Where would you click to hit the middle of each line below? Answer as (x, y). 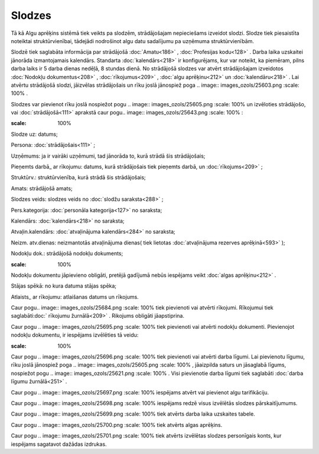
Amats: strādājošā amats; (42, 188)
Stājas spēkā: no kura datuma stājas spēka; (64, 286)
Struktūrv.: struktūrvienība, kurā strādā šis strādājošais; (78, 178)
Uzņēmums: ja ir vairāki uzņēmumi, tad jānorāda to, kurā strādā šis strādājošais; (108, 156)
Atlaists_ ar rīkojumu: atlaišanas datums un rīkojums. (75, 297)
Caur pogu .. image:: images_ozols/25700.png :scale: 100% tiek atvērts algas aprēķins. (117, 424)
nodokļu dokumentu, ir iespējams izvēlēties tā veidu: (75, 335)
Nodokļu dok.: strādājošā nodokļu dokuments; (67, 253)
